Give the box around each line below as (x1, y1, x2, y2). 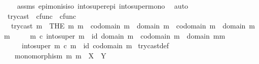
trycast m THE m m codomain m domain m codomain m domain (11, 20, 246, 31)
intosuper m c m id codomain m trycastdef (21, 40, 169, 51)
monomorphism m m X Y (14, 50, 106, 60)
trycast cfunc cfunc (7, 10, 77, 21)
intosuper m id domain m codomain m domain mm (46, 30, 226, 41)
